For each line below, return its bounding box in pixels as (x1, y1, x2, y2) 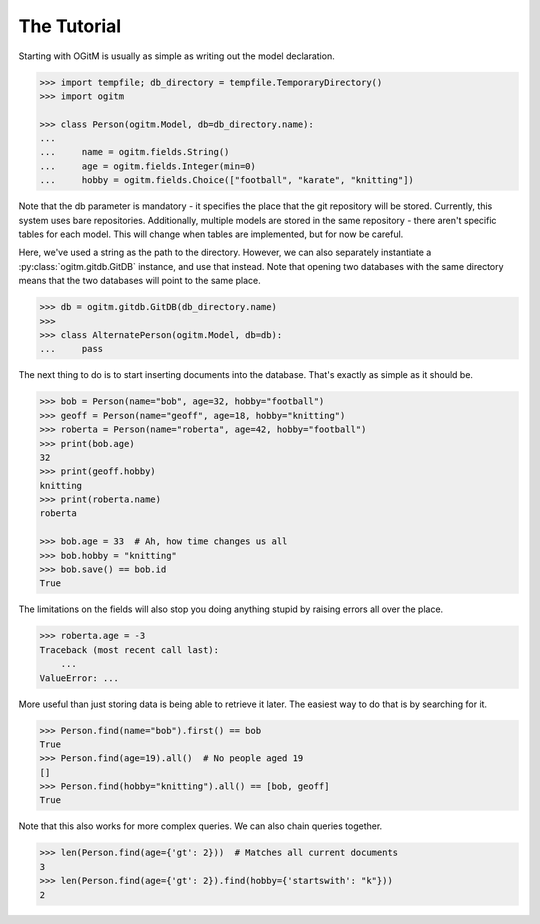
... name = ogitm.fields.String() (39, 146, 230, 158)
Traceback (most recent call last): (39, 644, 220, 655)
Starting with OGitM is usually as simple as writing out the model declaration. (18, 50, 335, 62)
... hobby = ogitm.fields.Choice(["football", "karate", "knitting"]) (39, 175, 415, 186)
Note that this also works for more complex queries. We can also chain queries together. (18, 820, 383, 832)
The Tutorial (18, 15, 122, 37)
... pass (39, 343, 104, 355)
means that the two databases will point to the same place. (18, 275, 262, 287)
